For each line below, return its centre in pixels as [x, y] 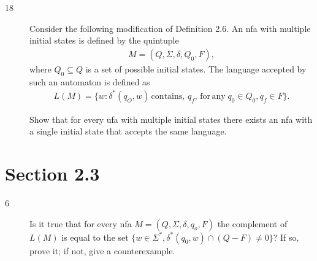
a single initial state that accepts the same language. [128, 131]
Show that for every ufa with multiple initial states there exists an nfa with [171, 119]
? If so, [286, 237]
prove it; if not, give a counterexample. [102, 250]
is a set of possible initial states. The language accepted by [196, 68]
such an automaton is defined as [90, 81]
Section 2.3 [52, 173]
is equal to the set [95, 237]
